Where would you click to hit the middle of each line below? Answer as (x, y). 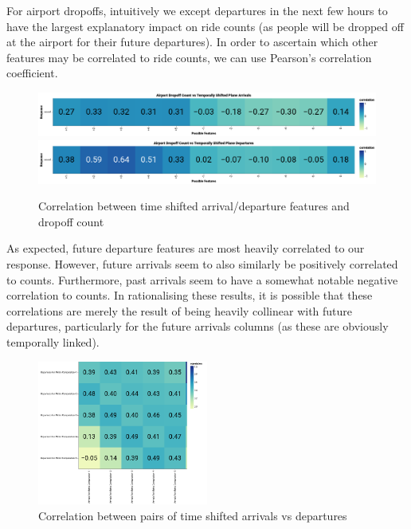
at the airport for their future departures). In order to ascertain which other (192, 42)
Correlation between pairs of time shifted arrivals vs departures (193, 515)
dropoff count (71, 221)
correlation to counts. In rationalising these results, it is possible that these (190, 295)
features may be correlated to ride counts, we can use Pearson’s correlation (189, 57)
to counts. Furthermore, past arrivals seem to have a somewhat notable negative (202, 279)
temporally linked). (53, 342)
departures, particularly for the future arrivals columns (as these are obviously (198, 326)
